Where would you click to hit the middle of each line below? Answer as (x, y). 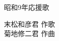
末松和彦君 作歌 (29, 23)
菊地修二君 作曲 (29, 33)
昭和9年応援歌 (27, 7)
